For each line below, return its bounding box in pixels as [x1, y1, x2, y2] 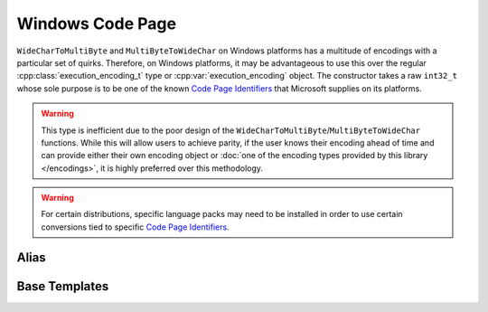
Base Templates [16, 279, 109, 294]
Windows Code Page [16, 14, 176, 33]
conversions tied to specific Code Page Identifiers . [41, 222, 230, 232]
